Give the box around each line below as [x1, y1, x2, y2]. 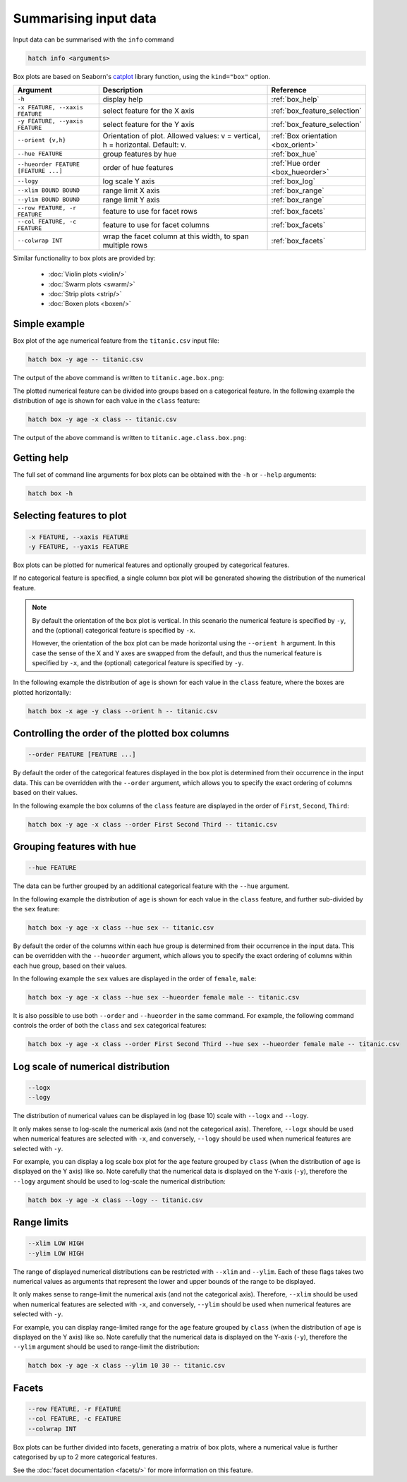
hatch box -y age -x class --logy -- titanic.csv [28, 1196, 203, 1204]
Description [102, 85, 143, 95]
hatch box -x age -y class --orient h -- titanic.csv [28, 707, 218, 715]
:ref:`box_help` [271, 94, 320, 104]
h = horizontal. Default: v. [102, 140, 187, 150]
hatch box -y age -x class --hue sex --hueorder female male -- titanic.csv [28, 993, 300, 1002]
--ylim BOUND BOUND [17, 196, 80, 204]
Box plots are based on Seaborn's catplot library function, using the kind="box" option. [13, 72, 271, 80]
